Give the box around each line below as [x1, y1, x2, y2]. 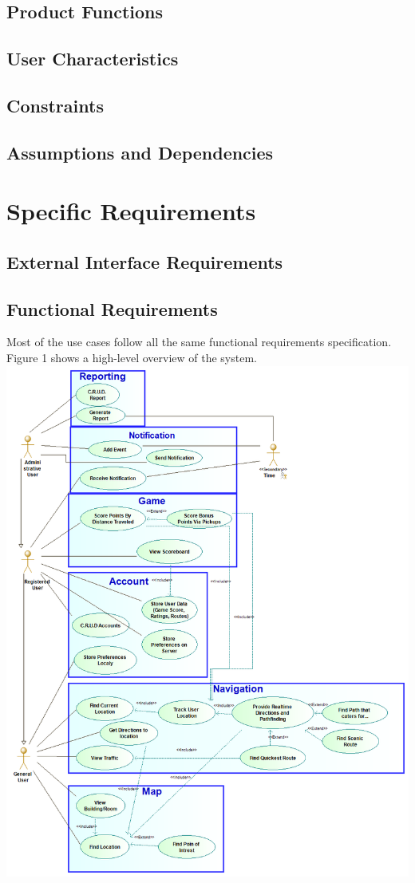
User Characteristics [6, 46, 179, 71]
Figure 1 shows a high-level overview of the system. [6, 349, 257, 366]
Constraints [6, 93, 104, 117]
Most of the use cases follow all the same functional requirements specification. [6, 333, 392, 350]
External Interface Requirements [6, 249, 283, 274]
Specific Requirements [6, 195, 256, 227]
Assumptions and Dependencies [6, 140, 274, 164]
